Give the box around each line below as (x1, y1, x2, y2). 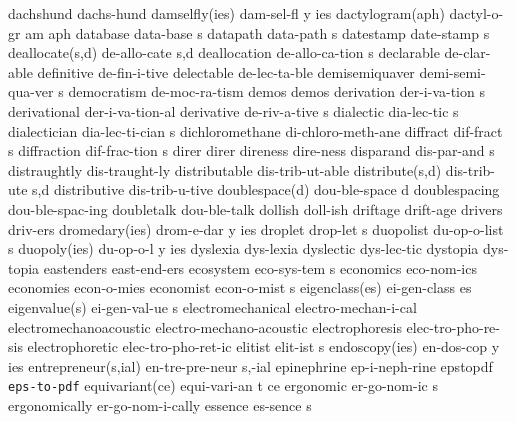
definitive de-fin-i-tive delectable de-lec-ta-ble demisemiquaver (37, 61, 415, 82)
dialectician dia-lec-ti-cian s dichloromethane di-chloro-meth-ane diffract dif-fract (8, 120, 503, 141)
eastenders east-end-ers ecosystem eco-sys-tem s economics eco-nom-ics (43, 257, 477, 278)
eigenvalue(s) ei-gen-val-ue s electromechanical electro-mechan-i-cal (8, 296, 417, 317)
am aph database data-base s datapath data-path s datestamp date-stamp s (25, 22, 490, 43)
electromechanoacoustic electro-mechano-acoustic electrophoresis (8, 316, 402, 337)
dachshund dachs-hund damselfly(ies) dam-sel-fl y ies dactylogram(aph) (8, 3, 445, 23)
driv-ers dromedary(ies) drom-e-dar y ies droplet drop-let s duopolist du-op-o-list (8, 218, 504, 239)
